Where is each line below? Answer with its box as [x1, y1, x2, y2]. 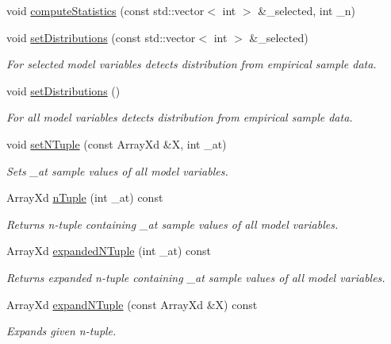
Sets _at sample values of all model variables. [6, 162, 228, 179]
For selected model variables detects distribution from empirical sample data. [6, 56, 377, 72]
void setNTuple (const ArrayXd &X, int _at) [6, 135, 227, 152]
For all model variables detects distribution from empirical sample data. [6, 109, 353, 126]
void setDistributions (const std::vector [6, 29, 196, 45]
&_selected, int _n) [258, 2, 355, 18]
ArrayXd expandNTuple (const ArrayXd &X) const [6, 296, 258, 312]
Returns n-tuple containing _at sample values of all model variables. [6, 215, 339, 232]
